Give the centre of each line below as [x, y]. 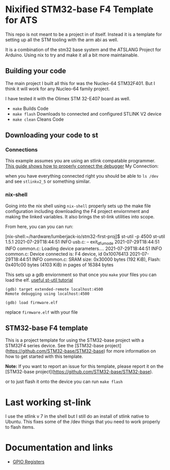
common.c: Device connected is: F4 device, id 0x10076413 [67, 254]
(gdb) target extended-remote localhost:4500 [54, 289]
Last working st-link [48, 402]
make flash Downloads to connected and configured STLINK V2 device [87, 114]
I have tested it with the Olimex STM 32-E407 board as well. [68, 98]
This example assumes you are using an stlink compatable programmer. [80, 161]
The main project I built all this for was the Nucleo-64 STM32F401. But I [80, 83]
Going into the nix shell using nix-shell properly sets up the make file [78, 206]
